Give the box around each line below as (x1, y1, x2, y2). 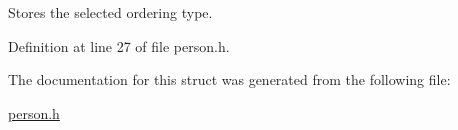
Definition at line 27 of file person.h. (8, 35, 230, 56)
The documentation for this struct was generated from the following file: (8, 69, 451, 90)
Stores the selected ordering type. (8, 2, 213, 22)
